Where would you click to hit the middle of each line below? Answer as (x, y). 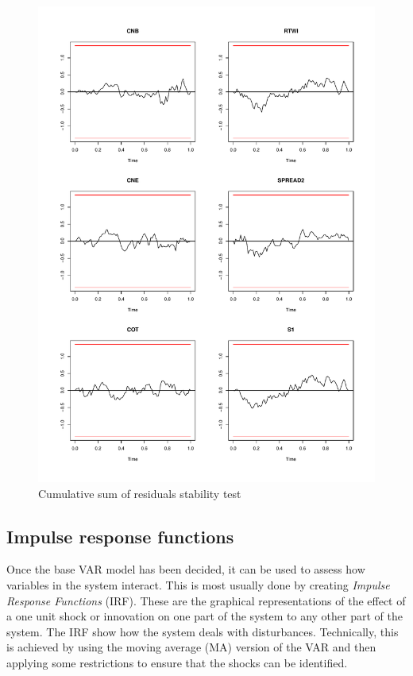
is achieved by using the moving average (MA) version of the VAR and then (191, 647)
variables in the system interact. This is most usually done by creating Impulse (198, 585)
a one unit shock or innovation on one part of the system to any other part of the (205, 616)
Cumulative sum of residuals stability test (140, 493)
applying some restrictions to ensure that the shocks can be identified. (177, 663)
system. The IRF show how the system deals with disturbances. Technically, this (203, 631)
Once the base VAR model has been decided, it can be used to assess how (186, 569)
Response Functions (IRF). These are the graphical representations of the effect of (206, 600)
